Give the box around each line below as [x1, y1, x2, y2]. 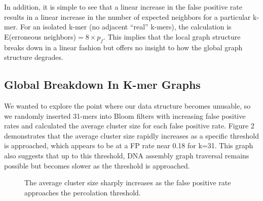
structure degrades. [4, 52, 63, 62]
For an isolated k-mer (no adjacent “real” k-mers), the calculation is [20, 21, 232, 32]
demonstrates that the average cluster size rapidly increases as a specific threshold [4, 130, 259, 141]
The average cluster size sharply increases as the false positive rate [24, 177, 231, 188]
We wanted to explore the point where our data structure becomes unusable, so [4, 100, 251, 111]
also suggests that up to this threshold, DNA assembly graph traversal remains [4, 150, 249, 160]
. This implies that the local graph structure [103, 31, 241, 42]
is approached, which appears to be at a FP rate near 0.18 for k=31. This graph [4, 140, 253, 151]
